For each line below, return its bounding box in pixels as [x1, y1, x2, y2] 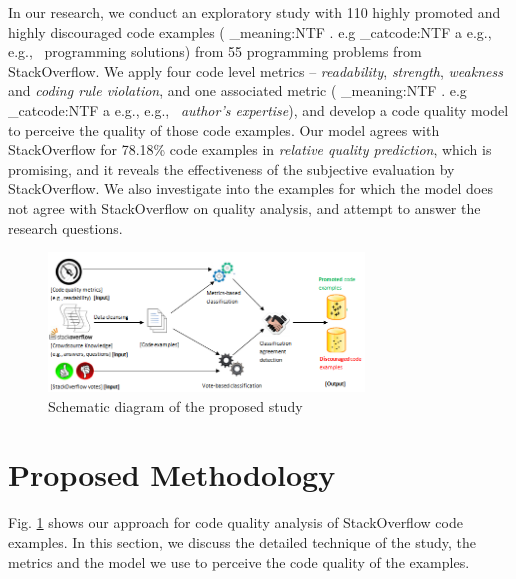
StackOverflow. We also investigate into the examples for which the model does [8, 178, 493, 199]
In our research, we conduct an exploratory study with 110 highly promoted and [8, 2, 501, 22]
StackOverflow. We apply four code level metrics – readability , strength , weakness [8, 60, 503, 81]
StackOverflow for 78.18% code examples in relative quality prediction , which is [8, 139, 492, 160]
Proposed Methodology [8, 454, 336, 495]
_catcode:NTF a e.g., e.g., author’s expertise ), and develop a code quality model [8, 99, 509, 120]
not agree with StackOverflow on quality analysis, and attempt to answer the [8, 197, 481, 218]
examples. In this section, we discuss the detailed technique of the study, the [8, 531, 476, 552]
